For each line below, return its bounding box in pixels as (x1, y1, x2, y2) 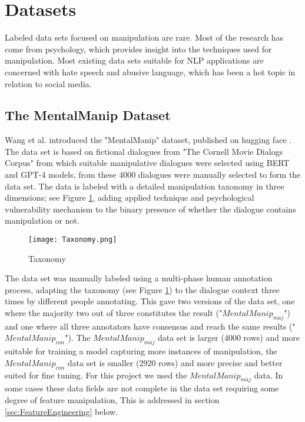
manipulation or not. (5, 214, 79, 227)
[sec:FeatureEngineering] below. (5, 405, 118, 417)
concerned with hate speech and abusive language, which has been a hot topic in (5, 65, 296, 78)
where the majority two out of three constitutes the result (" (5, 307, 223, 319)
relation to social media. (5, 77, 92, 89)
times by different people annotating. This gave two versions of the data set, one (5, 295, 295, 307)
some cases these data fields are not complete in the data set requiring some (5, 382, 279, 394)
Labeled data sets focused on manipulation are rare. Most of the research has (5, 31, 283, 44)
